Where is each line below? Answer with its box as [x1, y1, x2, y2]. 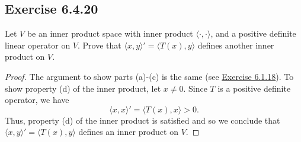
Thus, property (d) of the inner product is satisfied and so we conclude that [5, 114, 280, 126]
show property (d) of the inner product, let [5, 82, 161, 94]
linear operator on [5, 38, 71, 51]
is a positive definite [217, 82, 291, 94]
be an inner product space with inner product [27, 27, 193, 40]
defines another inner [197, 38, 274, 51]
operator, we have [5, 93, 69, 106]
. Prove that [78, 38, 121, 51]
